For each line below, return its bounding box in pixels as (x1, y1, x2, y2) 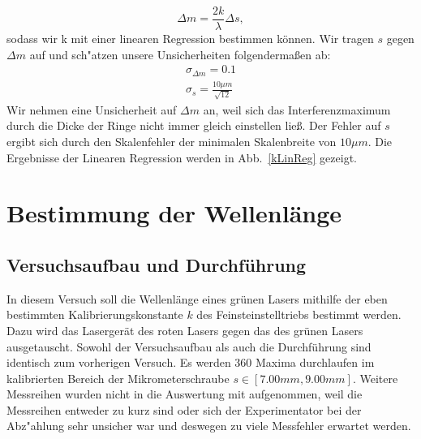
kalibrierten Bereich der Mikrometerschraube (6, 369, 230, 386)
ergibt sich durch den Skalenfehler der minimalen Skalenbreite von (6, 132, 337, 149)
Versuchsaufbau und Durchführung (6, 252, 307, 277)
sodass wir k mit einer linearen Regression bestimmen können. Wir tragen (6, 30, 374, 47)
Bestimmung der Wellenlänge (6, 196, 342, 230)
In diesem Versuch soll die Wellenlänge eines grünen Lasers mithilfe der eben (6, 290, 388, 307)
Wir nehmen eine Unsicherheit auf (6, 101, 177, 118)
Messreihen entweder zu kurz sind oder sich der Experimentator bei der (6, 401, 362, 418)
